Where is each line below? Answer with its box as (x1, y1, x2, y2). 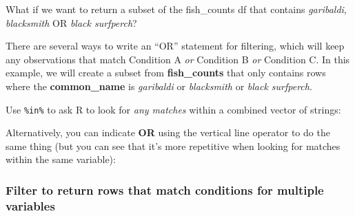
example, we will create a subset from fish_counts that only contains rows (6, 65, 326, 80)
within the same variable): (6, 152, 116, 166)
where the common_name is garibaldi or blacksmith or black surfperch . (6, 78, 312, 93)
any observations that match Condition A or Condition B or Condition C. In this (6, 52, 350, 66)
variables (6, 197, 55, 214)
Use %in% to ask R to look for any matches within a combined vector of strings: (6, 102, 341, 116)
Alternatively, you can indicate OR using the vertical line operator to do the (6, 125, 330, 140)
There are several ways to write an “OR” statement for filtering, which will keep (6, 39, 345, 53)
